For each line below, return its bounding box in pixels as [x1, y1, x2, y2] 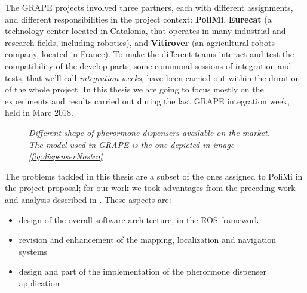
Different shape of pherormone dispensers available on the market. [29, 126, 270, 138]
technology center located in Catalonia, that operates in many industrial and [5, 24, 286, 37]
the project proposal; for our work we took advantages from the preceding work [5, 181, 296, 194]
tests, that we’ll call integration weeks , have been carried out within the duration [5, 71, 300, 84]
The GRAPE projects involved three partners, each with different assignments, [5, 1, 293, 13]
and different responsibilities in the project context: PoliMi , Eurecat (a [5, 13, 272, 25]
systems [19, 245, 48, 257]
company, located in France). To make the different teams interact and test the [5, 48, 294, 60]
